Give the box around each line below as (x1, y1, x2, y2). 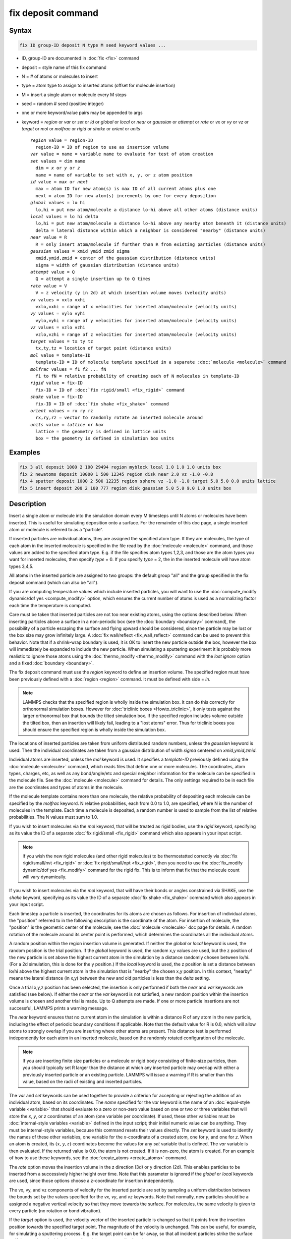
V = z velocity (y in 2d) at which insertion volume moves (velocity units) (35, 290, 227, 296)
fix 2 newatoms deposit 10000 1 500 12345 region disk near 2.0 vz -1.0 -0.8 (19, 471, 213, 477)
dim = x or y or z (35, 165, 80, 171)
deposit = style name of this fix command (21, 64, 107, 70)
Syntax (9, 26, 32, 35)
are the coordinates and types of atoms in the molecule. (9, 784, 123, 790)
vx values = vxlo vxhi (30, 297, 86, 302)
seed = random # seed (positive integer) (21, 101, 104, 107)
